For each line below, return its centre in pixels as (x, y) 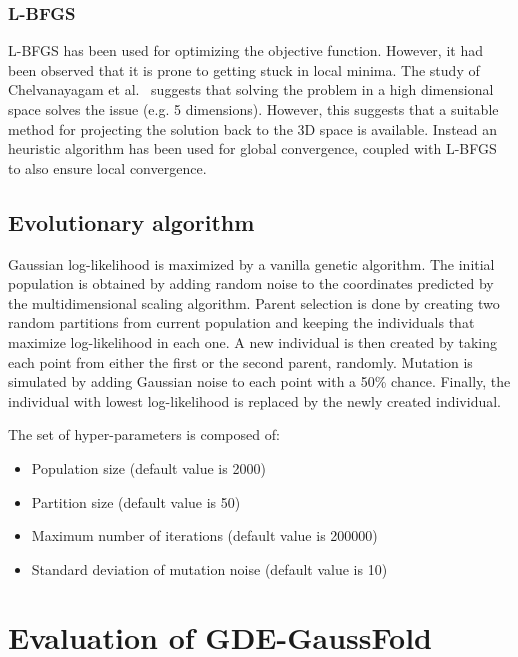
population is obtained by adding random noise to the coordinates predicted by (251, 283)
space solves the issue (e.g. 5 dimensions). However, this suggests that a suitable (253, 109)
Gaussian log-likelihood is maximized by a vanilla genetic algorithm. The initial (251, 263)
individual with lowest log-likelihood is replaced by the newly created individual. (255, 400)
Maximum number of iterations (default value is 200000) (204, 535)
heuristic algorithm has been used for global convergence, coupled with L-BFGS (252, 148)
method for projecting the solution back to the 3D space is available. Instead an (253, 128)
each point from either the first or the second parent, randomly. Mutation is (240, 361)
